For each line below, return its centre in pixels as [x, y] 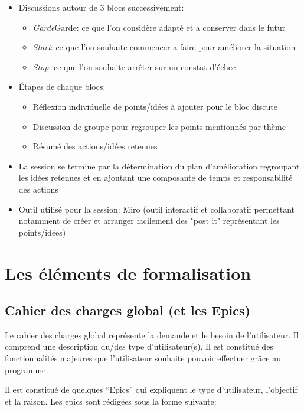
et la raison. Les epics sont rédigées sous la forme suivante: [111, 401]
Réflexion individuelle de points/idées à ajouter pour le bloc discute [155, 106]
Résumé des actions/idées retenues [95, 146]
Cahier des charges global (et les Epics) [128, 310]
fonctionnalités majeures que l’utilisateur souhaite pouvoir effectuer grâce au [143, 358]
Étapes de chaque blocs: [62, 87]
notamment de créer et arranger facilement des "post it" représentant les [149, 221]
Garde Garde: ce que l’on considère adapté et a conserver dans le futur [159, 27]
